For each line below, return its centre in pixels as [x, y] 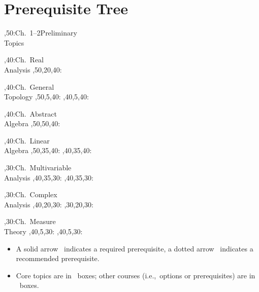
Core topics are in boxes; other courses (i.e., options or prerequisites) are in [136, 275]
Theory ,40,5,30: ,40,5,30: [43, 231]
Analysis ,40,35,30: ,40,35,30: [49, 177]
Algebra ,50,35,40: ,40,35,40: [48, 150]
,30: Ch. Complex [31, 194]
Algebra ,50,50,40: [32, 123]
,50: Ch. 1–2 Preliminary [41, 33]
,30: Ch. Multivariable [38, 168]
